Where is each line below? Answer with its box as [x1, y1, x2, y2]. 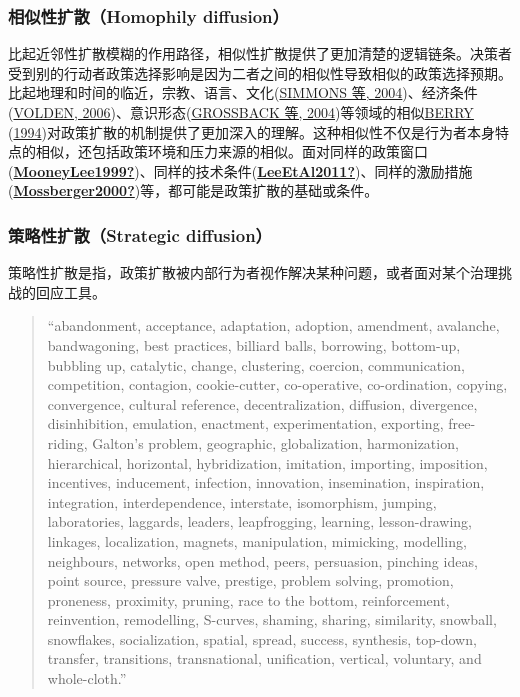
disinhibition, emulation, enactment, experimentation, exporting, [47, 413, 444, 434]
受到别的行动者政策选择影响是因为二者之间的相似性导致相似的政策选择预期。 [8, 62, 512, 83]
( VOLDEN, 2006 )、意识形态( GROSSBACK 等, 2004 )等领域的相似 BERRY [8, 102, 474, 122]
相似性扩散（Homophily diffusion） [8, 3, 289, 28]
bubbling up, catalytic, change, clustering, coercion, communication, [47, 354, 465, 375]
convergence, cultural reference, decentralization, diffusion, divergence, [47, 393, 478, 414]
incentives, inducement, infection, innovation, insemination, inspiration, [47, 472, 485, 493]
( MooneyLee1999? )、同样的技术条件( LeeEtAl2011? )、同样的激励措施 [8, 160, 473, 181]
